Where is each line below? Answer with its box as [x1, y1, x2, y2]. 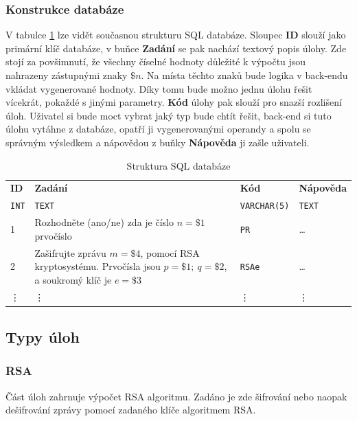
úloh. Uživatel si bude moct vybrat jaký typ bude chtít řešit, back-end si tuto [5, 108, 332, 122]
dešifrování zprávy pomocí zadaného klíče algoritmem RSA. [5, 402, 256, 417]
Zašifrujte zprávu [34, 245, 106, 260]
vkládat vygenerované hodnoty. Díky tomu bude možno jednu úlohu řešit [5, 81, 312, 95]
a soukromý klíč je [34, 272, 112, 286]
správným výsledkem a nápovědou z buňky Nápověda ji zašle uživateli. [5, 135, 310, 149]
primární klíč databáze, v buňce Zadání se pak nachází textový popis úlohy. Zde [5, 41, 347, 55]
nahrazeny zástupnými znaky [5, 68, 128, 82]
